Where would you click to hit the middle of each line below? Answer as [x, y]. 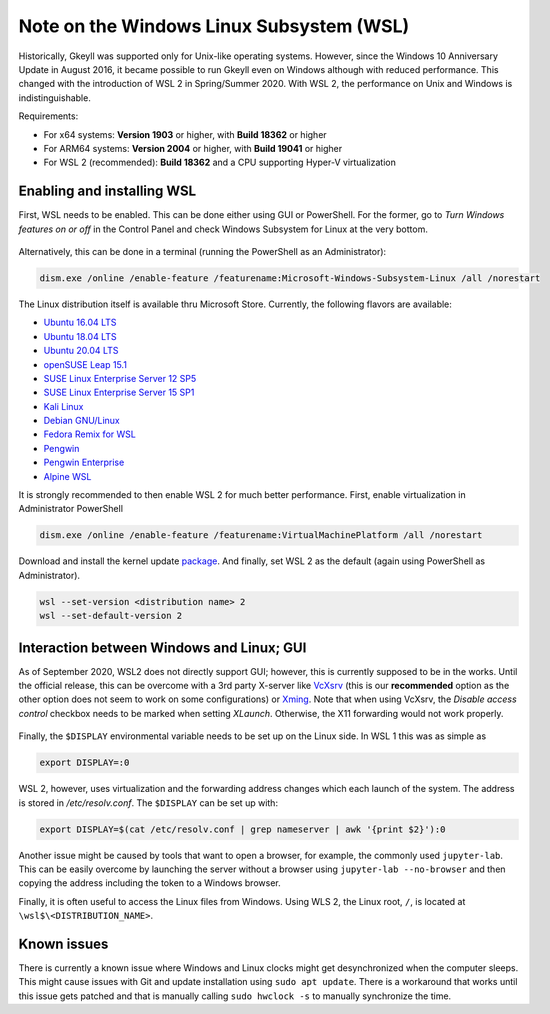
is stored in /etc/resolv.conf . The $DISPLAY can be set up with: [148, 802]
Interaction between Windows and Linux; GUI [162, 647]
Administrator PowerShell [71, 509]
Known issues [63, 943]
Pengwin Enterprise [84, 462]
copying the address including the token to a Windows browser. [149, 883]
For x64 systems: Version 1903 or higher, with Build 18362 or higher [185, 134]
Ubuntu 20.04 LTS [81, 351]
